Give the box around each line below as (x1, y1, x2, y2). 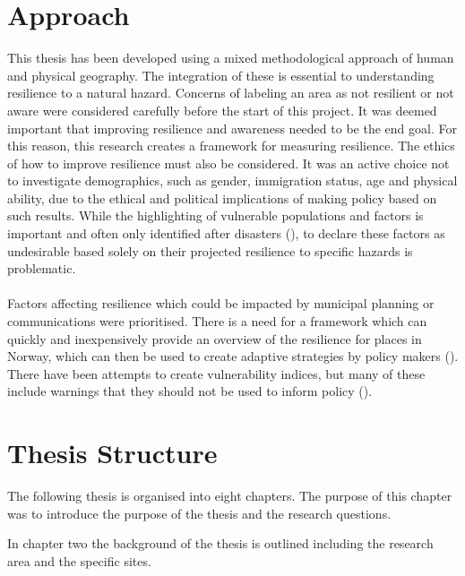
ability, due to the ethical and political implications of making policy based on (7, 188, 437, 207)
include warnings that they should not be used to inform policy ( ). (7, 382, 373, 400)
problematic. (7, 259, 76, 278)
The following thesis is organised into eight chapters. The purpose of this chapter (7, 486, 452, 505)
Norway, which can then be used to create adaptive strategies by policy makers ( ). (7, 347, 459, 365)
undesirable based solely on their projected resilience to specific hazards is (7, 241, 413, 260)
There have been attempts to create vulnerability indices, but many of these (7, 364, 426, 383)
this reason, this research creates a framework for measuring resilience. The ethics (7, 136, 455, 155)
